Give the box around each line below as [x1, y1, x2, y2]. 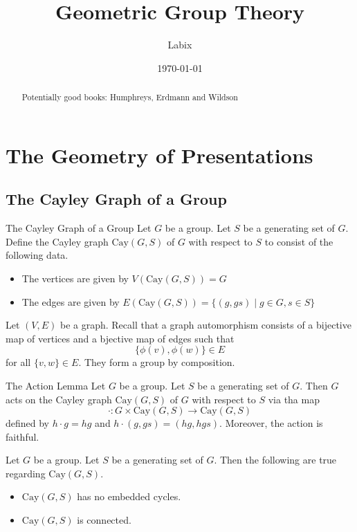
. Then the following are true [214, 452, 337, 467]
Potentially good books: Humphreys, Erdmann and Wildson [21, 91, 238, 103]
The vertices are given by [21, 270, 129, 285]
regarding [6, 466, 46, 480]
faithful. [6, 429, 39, 443]
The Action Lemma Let [6, 378, 106, 392]
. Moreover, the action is [219, 416, 323, 430]
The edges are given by [21, 294, 120, 309]
